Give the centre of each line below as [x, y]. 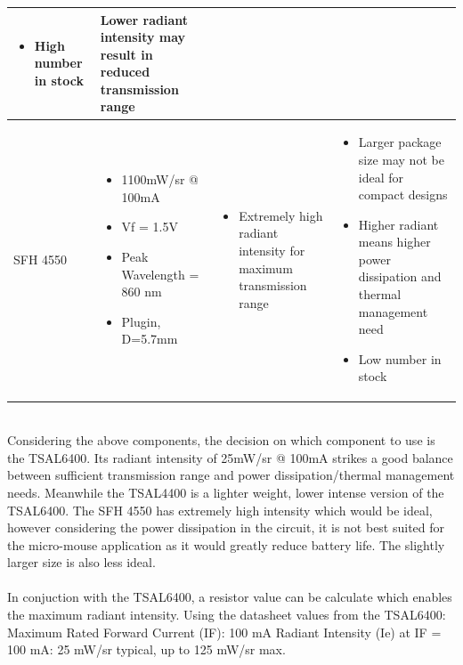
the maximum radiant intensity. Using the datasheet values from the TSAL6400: [227, 615]
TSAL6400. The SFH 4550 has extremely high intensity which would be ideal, [220, 510]
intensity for [272, 251]
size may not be [401, 159]
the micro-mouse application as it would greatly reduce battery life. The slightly [226, 544]
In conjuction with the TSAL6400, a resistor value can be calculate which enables [230, 597]
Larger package [400, 142]
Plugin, [141, 321]
